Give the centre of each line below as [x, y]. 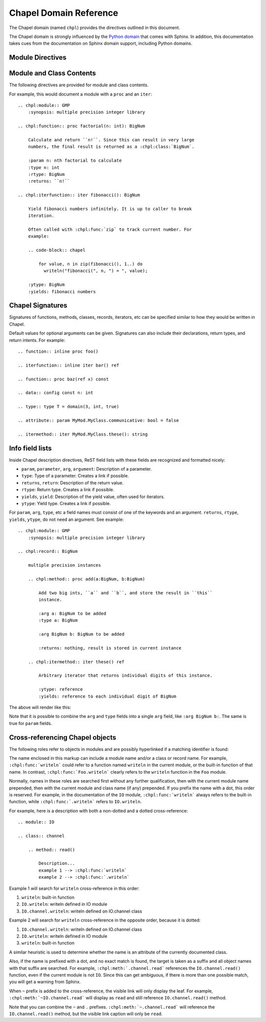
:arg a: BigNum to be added [72, 613]
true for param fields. [31, 723]
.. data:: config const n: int [56, 393]
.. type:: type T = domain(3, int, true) [68, 407]
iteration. [41, 216]
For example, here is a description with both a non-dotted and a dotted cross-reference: [99, 811]
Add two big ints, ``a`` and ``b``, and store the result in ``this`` [126, 593]
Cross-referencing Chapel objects [63, 737]
